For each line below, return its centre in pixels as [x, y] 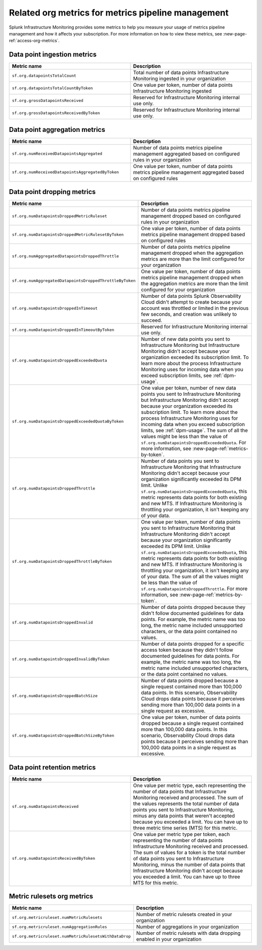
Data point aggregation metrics [57, 129]
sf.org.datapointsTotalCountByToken [52, 88]
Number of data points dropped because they [193, 607]
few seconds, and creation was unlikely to [189, 314]
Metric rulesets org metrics [51, 896]
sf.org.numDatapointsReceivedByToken [54, 859]
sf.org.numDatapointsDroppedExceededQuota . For [194, 442]
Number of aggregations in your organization [188, 927]
